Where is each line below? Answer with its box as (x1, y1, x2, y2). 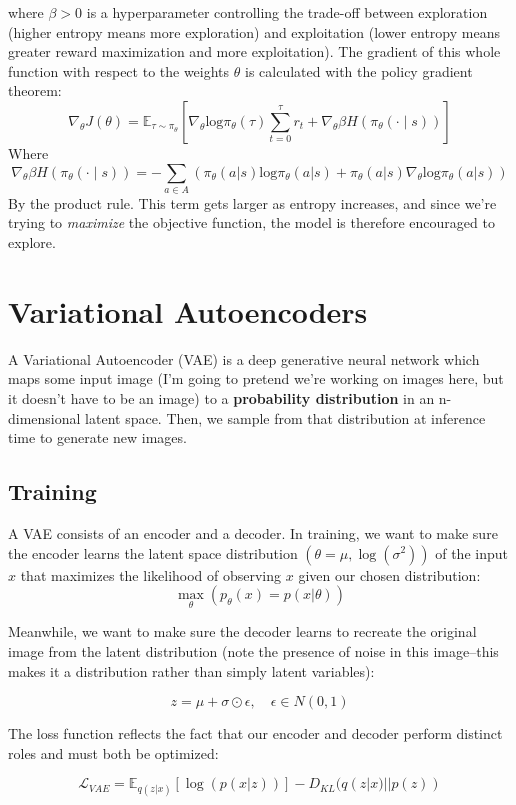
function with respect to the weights (8, 60, 230, 81)
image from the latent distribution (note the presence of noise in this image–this (8, 640, 499, 661)
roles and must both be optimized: (8, 742, 219, 763)
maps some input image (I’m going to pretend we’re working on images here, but (8, 368, 504, 389)
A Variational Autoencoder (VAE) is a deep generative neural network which (8, 348, 480, 369)
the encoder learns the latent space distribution (8, 542, 298, 563)
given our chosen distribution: (298, 564, 481, 585)
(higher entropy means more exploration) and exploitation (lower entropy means (8, 21, 500, 42)
